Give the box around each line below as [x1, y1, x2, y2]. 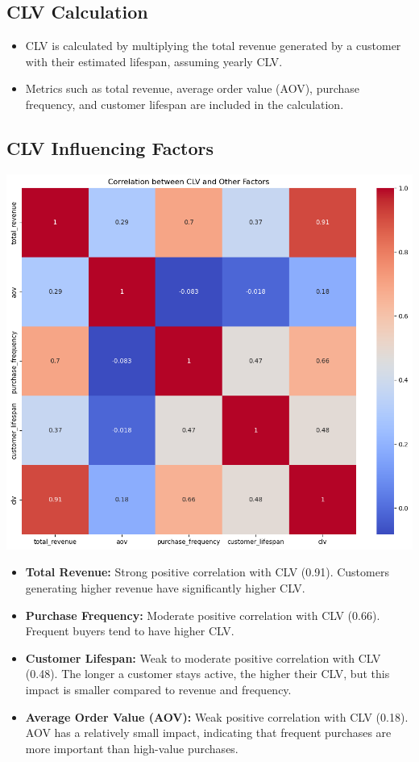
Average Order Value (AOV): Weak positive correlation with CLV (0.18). [25, 708, 409, 725]
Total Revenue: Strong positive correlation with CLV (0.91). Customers [25, 563, 389, 580]
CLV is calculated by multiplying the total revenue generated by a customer [25, 37, 401, 54]
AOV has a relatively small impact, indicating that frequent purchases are [25, 724, 392, 741]
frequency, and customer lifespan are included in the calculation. [25, 95, 344, 112]
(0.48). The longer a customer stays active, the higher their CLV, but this [25, 665, 390, 682]
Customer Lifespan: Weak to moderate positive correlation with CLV [25, 649, 381, 666]
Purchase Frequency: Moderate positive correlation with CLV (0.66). [25, 606, 380, 623]
